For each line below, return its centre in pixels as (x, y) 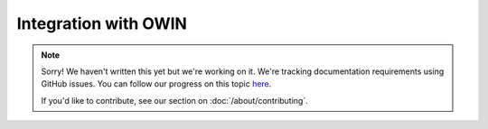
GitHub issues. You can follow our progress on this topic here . (156, 84)
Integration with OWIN (102, 23)
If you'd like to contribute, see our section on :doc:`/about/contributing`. (175, 100)
